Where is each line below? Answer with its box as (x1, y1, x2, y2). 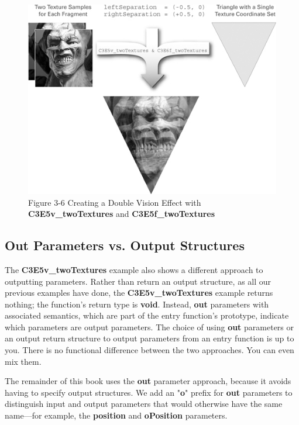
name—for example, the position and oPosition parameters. (5, 409, 228, 421)
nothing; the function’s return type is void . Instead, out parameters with (5, 298, 269, 310)
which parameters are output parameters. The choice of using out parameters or (5, 320, 294, 333)
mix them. (5, 355, 42, 367)
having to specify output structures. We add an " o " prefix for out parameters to (5, 386, 293, 398)
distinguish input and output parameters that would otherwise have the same (5, 398, 283, 410)
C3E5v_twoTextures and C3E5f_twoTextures (28, 208, 215, 220)
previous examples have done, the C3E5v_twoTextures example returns (5, 286, 273, 299)
